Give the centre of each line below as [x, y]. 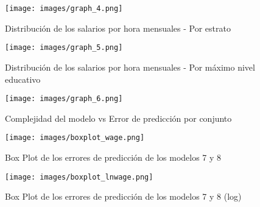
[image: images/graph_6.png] [64, 99]
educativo [23, 79]
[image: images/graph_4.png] [64, 9]
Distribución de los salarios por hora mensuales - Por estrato [118, 28]
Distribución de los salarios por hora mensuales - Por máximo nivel [130, 67]
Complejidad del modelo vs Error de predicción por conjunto [118, 118]
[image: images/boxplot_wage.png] [75, 138]
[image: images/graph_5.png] [64, 48]
